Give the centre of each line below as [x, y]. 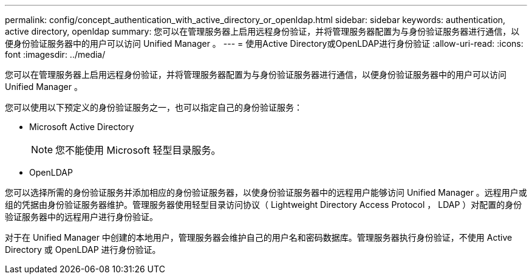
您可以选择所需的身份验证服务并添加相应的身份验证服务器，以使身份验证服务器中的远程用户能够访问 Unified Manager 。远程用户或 [266, 192]
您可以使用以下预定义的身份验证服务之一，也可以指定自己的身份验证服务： [154, 107]
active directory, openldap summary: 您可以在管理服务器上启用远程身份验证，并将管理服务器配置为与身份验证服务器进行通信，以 [262, 31]
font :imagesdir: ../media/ [55, 54]
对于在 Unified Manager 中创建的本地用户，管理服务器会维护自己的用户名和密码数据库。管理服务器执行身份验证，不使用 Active [259, 237]
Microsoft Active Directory [82, 127]
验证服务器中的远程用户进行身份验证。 [81, 217]
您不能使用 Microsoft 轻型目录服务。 [138, 150]
